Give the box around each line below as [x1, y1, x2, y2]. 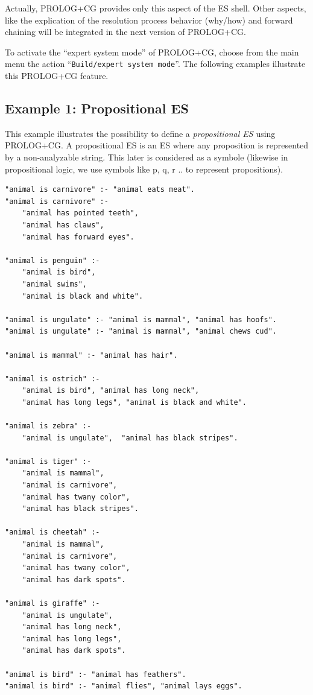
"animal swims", [22, 279, 87, 288]
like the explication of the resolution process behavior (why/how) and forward [5, 13, 293, 26]
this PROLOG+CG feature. [5, 69, 109, 82]
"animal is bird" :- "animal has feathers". [5, 670, 186, 679]
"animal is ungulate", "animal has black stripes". [22, 433, 238, 442]
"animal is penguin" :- [5, 256, 100, 265]
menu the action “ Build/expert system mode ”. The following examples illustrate [5, 57, 306, 70]
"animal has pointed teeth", [22, 209, 139, 218]
